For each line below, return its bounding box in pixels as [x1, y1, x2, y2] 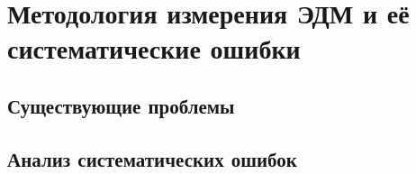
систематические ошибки [7, 30, 301, 67]
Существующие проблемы [7, 91, 235, 119]
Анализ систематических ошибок [7, 144, 297, 172]
